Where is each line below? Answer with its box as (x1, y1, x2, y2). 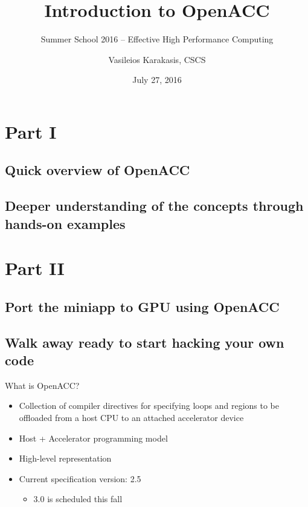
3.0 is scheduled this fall (33, 492, 123, 505)
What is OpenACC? (5, 379, 80, 391)
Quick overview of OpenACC (5, 161, 190, 179)
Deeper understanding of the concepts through (5, 196, 304, 215)
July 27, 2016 (132, 73, 182, 86)
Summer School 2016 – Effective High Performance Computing (40, 33, 274, 45)
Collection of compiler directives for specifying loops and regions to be (19, 399, 279, 412)
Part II (5, 256, 65, 280)
